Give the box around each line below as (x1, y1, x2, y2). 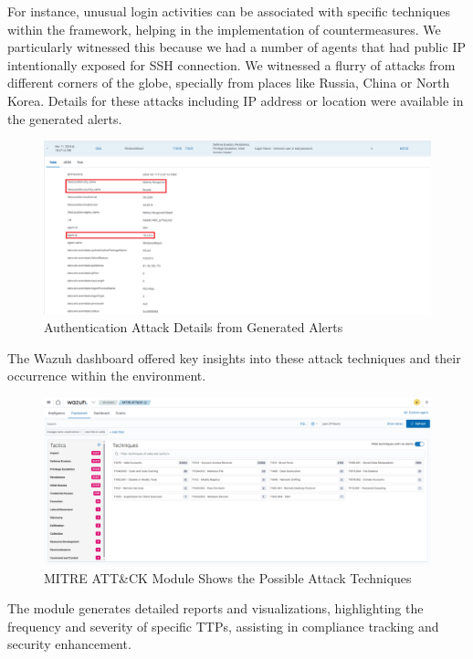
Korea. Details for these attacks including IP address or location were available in (7, 90, 464, 110)
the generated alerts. (7, 109, 122, 128)
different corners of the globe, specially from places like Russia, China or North (7, 73, 450, 92)
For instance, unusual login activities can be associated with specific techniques (7, 2, 450, 20)
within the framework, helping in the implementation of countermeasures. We (7, 19, 441, 38)
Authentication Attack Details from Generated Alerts (44, 318, 343, 337)
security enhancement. (7, 634, 131, 654)
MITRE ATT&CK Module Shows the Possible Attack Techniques (44, 568, 412, 587)
